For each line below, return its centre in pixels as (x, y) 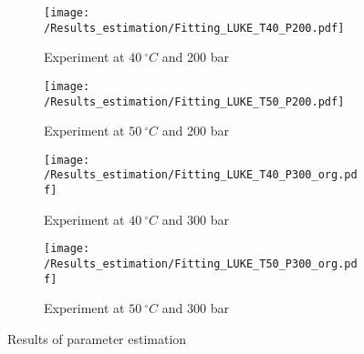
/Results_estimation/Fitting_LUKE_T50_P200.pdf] (194, 101)
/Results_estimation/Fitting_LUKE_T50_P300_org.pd (201, 264)
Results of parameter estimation (97, 338)
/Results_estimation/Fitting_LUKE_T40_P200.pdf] (194, 28)
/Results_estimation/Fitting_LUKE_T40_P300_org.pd (201, 175)
